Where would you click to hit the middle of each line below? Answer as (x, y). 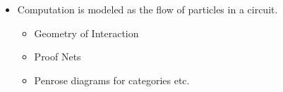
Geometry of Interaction (86, 33)
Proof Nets (58, 57)
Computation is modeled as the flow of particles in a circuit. (147, 9)
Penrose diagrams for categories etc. (112, 80)
